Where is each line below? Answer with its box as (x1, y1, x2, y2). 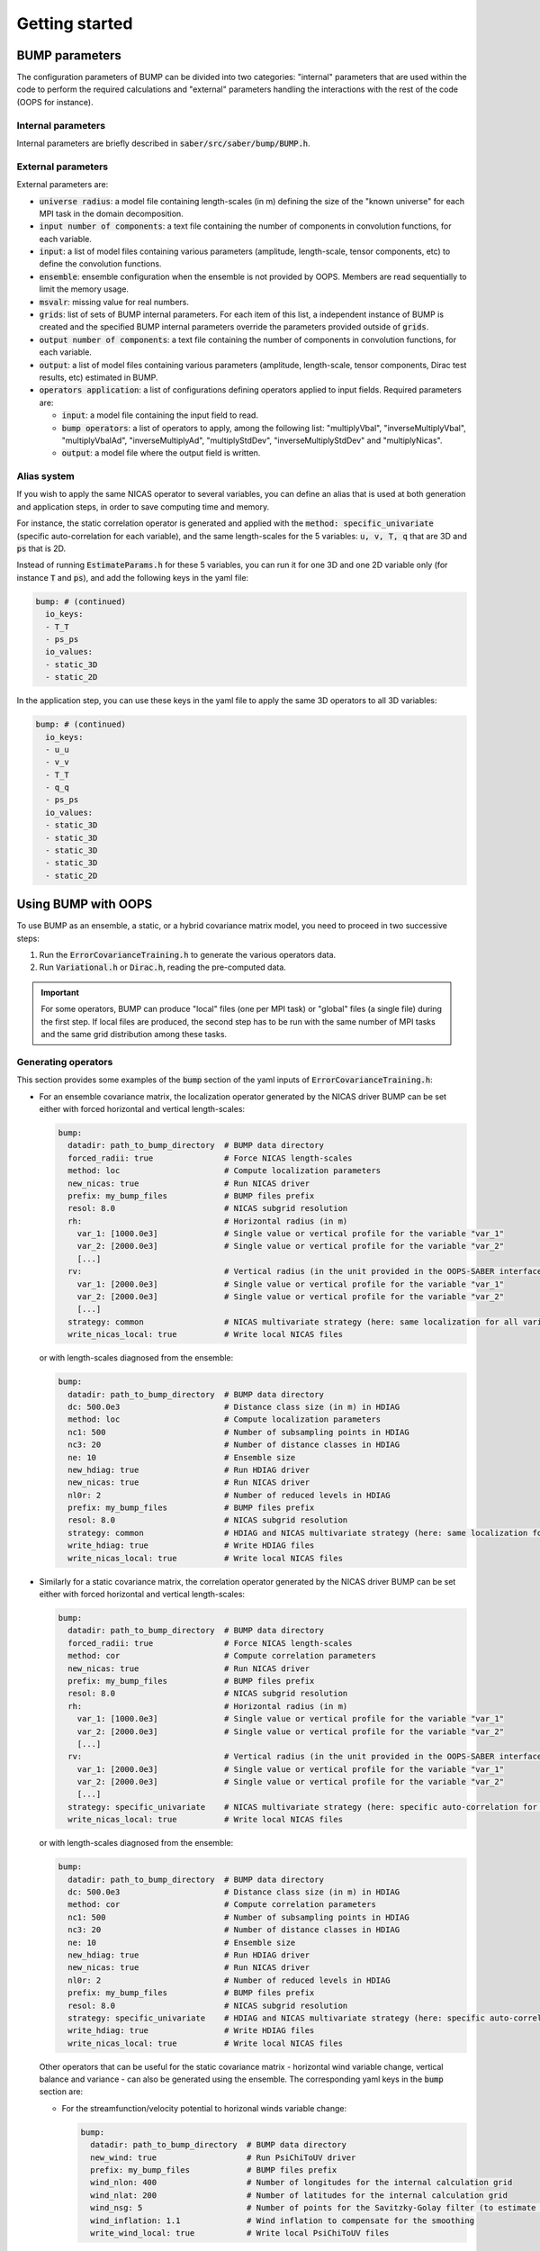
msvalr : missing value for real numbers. (39, 296, 189, 307)
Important (40, 987, 80, 998)
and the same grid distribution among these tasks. (40, 1029, 228, 1040)
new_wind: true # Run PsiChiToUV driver (90, 2152, 356, 2163)
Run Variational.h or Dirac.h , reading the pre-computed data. (39, 962, 287, 972)
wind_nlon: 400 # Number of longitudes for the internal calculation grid (90, 2177, 513, 2188)
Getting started (16, 14, 133, 33)
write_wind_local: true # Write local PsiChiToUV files (90, 2228, 390, 2237)
